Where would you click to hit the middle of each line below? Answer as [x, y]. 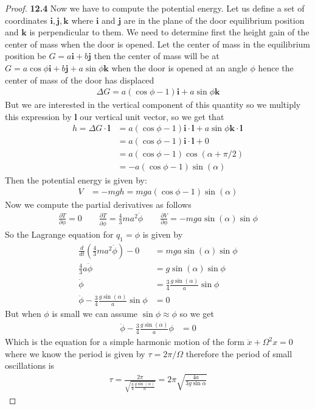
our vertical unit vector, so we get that [152, 116]
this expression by [38, 116]
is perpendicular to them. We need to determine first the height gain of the [169, 32]
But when [23, 314]
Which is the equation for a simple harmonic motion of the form [125, 342]
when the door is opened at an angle [179, 67]
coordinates [26, 20]
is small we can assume [95, 314]
